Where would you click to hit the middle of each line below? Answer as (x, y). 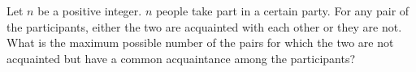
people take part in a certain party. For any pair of (282, 11)
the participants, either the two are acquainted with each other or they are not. (204, 26)
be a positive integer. (90, 11)
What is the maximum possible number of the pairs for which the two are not (200, 42)
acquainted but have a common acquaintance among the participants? (181, 58)
